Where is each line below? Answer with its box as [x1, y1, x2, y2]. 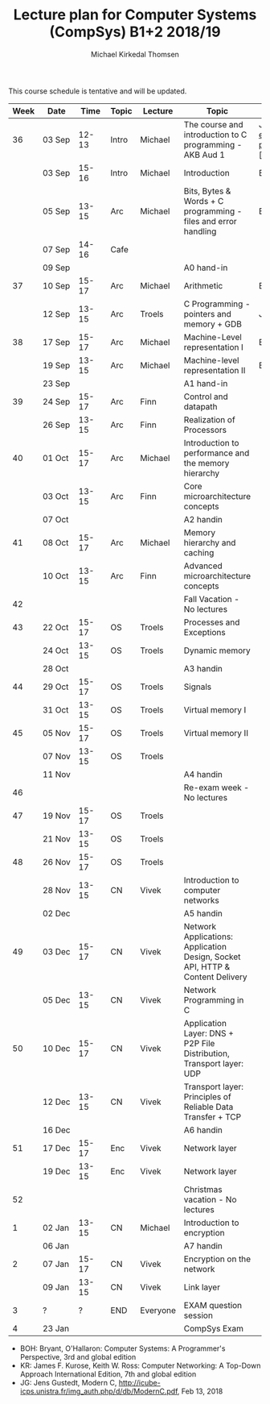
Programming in [183, 994, 244, 1005]
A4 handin [183, 768, 223, 779]
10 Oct [43, 570, 69, 581]
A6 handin [183, 1124, 223, 1136]
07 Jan [43, 1258, 70, 1269]
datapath [183, 401, 219, 412]
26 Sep [43, 419, 71, 430]
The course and [183, 118, 243, 130]
